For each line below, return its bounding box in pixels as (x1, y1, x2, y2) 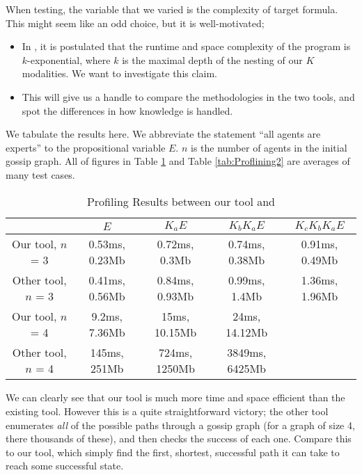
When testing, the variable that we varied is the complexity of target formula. (6, 2, 338, 16)
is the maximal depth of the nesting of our (122, 52, 303, 67)
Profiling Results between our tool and (86, 193, 276, 209)
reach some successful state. (6, 458, 124, 473)
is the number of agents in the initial (190, 140, 347, 154)
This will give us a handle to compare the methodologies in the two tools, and (22, 89, 355, 104)
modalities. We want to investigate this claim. (22, 66, 218, 81)
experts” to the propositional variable (6, 140, 166, 154)
